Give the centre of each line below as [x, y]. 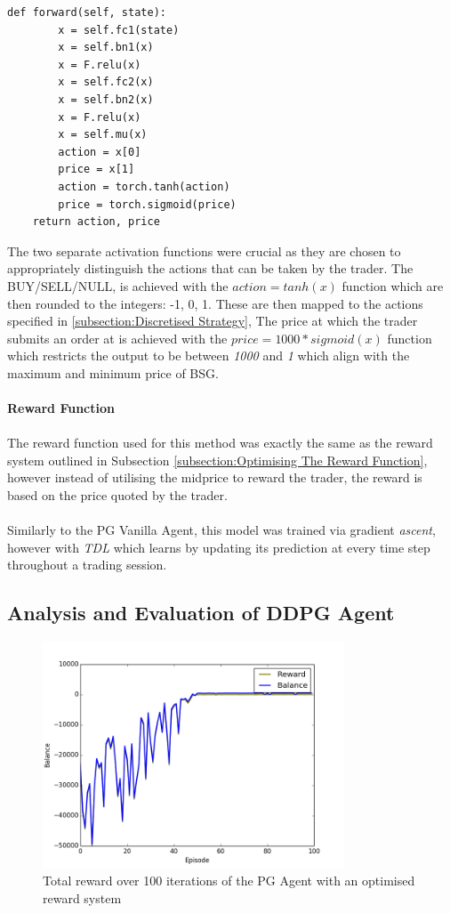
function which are [393, 285]
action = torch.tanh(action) [144, 186]
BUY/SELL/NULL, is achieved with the [118, 285]
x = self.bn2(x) [106, 99]
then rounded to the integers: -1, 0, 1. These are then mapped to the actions [215, 303]
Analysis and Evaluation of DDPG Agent [201, 613]
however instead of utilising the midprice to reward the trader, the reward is [215, 477]
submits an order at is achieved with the [117, 338]
